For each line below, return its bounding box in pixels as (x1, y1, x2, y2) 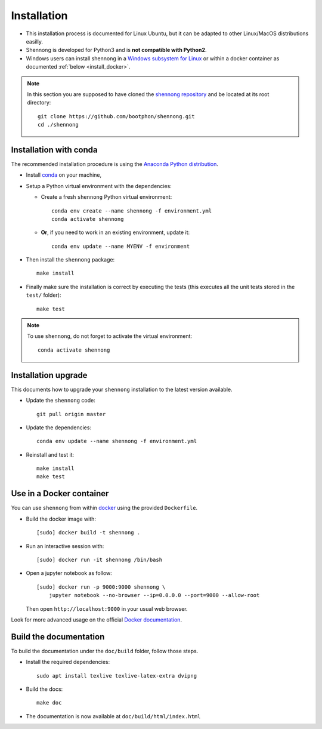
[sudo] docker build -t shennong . (36, 529, 141, 536)
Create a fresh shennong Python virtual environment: (41, 193, 172, 201)
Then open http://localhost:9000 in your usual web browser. (26, 605, 188, 612)
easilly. (26, 38, 44, 45)
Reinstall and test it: (26, 451, 75, 458)
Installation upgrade (11, 370, 88, 380)
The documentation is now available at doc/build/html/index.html (26, 712, 201, 719)
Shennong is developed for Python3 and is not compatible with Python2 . (26, 47, 207, 54)
